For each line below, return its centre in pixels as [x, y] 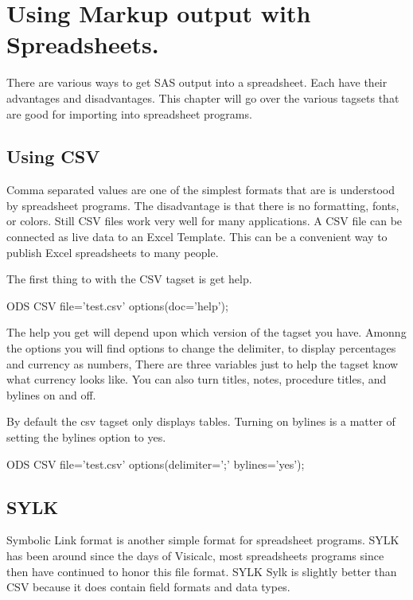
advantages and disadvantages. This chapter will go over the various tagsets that [203, 97]
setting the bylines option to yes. [86, 437]
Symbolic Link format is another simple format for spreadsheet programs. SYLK [203, 540]
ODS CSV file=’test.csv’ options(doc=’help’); [117, 305]
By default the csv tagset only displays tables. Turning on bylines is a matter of [201, 421]
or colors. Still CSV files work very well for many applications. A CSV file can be [205, 221]
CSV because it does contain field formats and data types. [148, 587]
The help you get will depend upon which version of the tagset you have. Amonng [206, 332]
